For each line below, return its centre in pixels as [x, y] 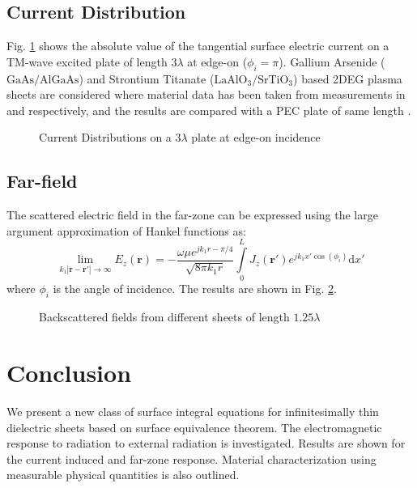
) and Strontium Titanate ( [147, 78]
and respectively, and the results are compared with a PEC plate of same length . [209, 110]
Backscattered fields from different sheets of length [164, 317]
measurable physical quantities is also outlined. [123, 475]
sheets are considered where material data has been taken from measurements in [206, 94]
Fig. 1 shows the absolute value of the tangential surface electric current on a [198, 46]
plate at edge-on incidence [256, 137]
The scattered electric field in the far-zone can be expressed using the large [192, 215]
